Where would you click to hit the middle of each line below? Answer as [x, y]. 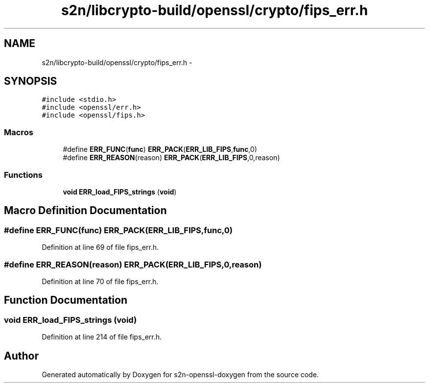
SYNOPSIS [31, 81]
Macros [19, 132]
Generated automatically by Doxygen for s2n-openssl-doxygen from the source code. [180, 374]
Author [21, 356]
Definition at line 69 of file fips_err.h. [100, 247]
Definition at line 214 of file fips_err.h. [102, 337]
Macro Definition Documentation [85, 211]
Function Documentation [66, 300]
